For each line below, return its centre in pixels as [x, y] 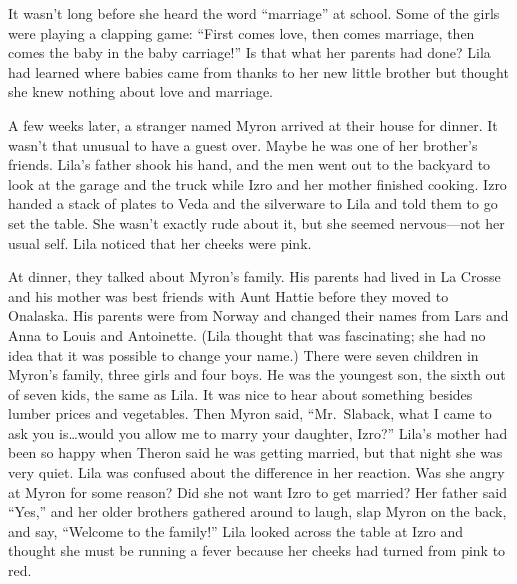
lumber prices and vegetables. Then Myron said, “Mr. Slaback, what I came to [250, 413]
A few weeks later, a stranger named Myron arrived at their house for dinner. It [253, 124]
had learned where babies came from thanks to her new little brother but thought [258, 71]
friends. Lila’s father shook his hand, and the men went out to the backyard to [249, 164]
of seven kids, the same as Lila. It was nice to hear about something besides [240, 393]
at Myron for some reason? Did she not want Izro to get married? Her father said [257, 491]
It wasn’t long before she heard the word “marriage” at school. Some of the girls [254, 13]
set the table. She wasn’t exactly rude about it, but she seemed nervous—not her [256, 222]
